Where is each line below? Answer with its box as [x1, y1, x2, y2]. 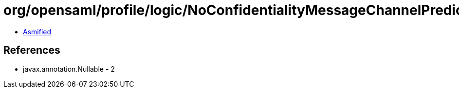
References [3, 44, 60, 57]
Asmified [23, 27, 52, 36]
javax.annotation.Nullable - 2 [23, 64, 115, 73]
